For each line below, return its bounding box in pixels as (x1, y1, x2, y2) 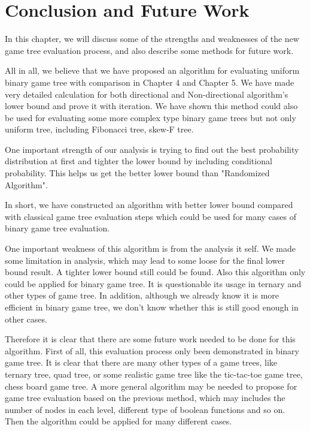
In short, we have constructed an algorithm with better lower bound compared (5, 198, 293, 211)
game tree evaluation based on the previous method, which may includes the (5, 391, 285, 404)
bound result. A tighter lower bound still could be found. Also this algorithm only (5, 266, 306, 278)
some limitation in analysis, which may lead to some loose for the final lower (5, 254, 285, 266)
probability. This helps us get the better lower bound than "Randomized (5, 167, 270, 179)
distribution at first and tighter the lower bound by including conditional (5, 155, 272, 167)
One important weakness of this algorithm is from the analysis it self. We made (5, 242, 296, 255)
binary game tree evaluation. (5, 222, 110, 234)
